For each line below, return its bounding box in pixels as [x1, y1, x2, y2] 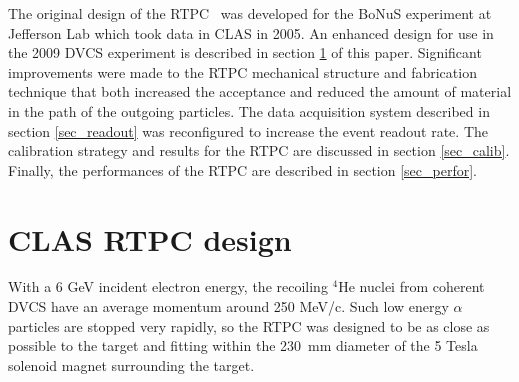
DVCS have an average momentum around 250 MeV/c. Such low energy [8, 296, 449, 317]
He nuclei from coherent [338, 276, 485, 297]
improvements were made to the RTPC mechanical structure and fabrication [8, 61, 477, 82]
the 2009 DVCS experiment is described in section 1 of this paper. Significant [8, 42, 482, 63]
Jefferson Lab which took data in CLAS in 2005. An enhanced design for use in [8, 22, 494, 43]
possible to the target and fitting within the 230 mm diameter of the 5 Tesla [8, 335, 478, 356]
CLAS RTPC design [8, 218, 292, 259]
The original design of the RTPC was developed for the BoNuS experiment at [8, 3, 492, 23]
